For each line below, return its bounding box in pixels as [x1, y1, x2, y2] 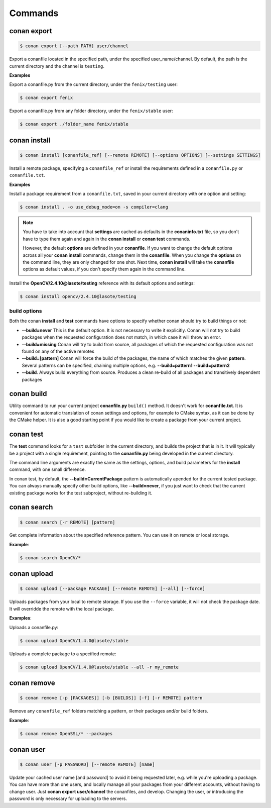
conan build [9, 389, 47, 398]
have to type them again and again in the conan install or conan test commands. [23, 236, 191, 242]
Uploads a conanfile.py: [9, 624, 59, 630]
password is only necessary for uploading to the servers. [9, 795, 127, 801]
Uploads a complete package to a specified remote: [9, 651, 116, 657]
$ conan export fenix [20, 95, 73, 100]
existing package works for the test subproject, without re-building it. [9, 490, 153, 496]
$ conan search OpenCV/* [20, 555, 81, 560]
